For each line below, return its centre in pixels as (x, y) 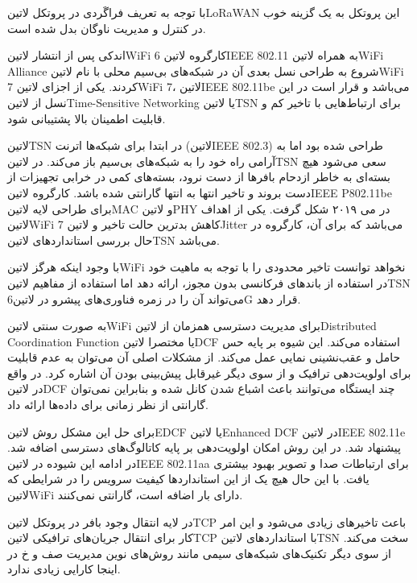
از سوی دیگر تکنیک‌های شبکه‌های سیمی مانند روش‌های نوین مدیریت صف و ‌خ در (199, 553)
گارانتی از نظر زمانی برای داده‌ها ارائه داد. (108, 405)
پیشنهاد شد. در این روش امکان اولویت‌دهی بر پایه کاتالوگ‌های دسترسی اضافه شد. (204, 447)
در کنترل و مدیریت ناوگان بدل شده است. (107, 28)
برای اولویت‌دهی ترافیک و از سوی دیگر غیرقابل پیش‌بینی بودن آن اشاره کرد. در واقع (209, 372)
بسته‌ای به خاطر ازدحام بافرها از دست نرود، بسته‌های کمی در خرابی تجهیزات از (199, 177)
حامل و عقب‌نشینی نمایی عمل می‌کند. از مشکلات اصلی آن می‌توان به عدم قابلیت (204, 357)
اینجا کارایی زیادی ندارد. (64, 569)
